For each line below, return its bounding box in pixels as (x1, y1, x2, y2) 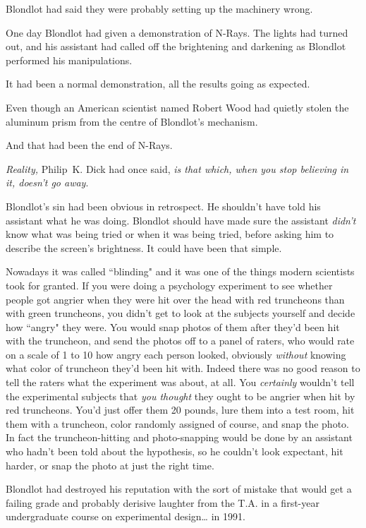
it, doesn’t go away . (6, 175, 89, 190)
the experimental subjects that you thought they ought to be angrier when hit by (6, 388, 355, 403)
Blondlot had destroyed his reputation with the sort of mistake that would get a (6, 481, 352, 496)
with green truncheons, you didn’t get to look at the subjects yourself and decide (6, 306, 355, 320)
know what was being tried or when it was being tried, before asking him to (6, 227, 334, 241)
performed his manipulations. (6, 52, 133, 67)
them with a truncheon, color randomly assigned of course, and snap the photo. (6, 416, 349, 431)
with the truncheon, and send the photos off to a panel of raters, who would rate (6, 333, 355, 348)
